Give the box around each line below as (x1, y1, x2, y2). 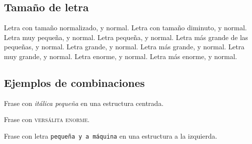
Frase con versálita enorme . (4, 114, 90, 124)
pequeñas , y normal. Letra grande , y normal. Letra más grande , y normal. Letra (4, 41, 245, 52)
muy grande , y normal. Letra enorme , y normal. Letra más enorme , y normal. (4, 51, 237, 61)
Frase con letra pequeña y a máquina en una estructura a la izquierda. (4, 130, 217, 141)
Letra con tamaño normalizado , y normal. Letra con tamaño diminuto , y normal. (4, 22, 247, 33)
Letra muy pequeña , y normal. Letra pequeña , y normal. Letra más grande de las (4, 32, 248, 42)
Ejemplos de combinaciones (4, 75, 145, 90)
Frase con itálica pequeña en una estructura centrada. (4, 98, 164, 108)
